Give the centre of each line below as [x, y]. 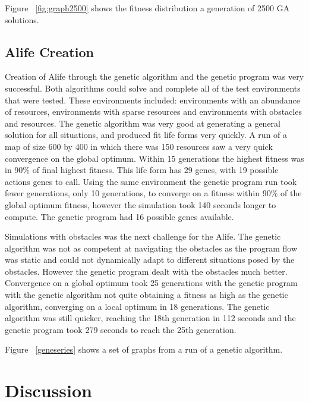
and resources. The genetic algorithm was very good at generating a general [143, 123]
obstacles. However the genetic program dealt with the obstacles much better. [146, 271]
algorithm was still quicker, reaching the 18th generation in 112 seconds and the [150, 318]
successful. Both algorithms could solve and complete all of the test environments [153, 88]
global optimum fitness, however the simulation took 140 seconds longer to [141, 204]
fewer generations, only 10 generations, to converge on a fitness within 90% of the [153, 193]
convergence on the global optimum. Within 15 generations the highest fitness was [154, 158]
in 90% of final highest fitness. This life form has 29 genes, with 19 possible [142, 170]
